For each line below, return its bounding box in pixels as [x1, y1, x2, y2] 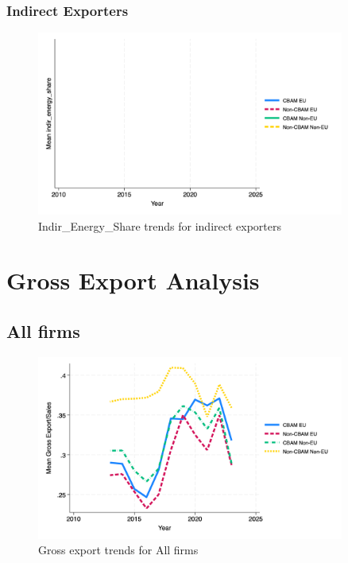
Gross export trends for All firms [38, 542, 199, 558]
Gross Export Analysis [6, 264, 260, 297]
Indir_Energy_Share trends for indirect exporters [38, 217, 281, 234]
